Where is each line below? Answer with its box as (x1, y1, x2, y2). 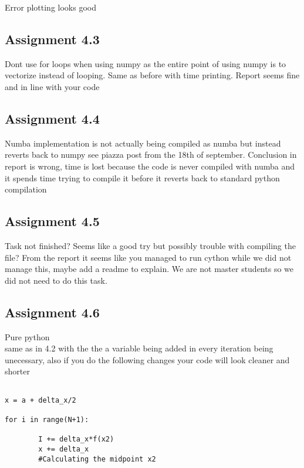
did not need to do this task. (5, 274, 107, 286)
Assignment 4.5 (5, 212, 100, 230)
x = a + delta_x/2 (5, 396, 76, 404)
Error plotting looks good (5, 1, 96, 13)
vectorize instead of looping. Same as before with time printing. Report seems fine (5, 69, 300, 81)
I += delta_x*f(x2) (38, 435, 114, 444)
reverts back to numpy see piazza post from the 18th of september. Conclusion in (5, 148, 297, 161)
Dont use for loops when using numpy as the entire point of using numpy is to (5, 57, 286, 69)
